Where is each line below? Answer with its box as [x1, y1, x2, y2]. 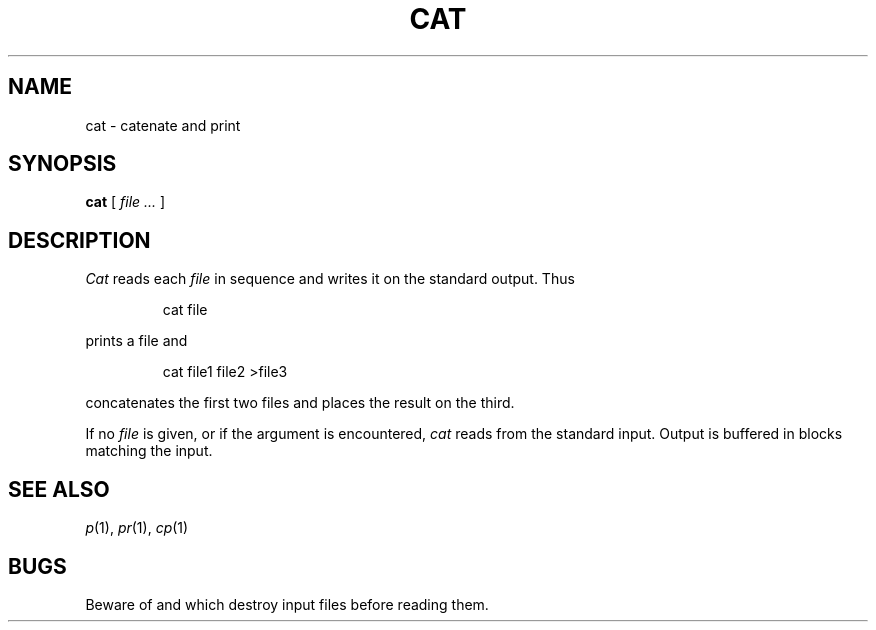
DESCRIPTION [8, 227, 151, 253]
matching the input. [85, 442, 213, 460]
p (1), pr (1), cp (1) [85, 519, 189, 537]
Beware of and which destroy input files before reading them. [85, 595, 489, 613]
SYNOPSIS [8, 151, 117, 177]
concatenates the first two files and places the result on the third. [85, 394, 515, 412]
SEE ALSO [8, 476, 110, 502]
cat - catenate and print [85, 116, 241, 134]
